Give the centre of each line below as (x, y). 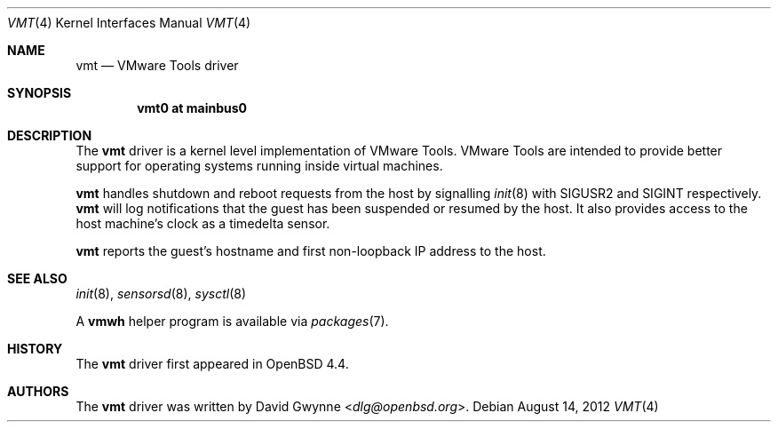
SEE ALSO (37, 278)
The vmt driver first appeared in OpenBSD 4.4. (212, 364)
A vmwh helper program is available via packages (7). (232, 321)
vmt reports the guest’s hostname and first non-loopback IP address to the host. (311, 251)
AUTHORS (38, 391)
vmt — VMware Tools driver (157, 65)
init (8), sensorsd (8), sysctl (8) (161, 294)
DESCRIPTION (50, 135)
